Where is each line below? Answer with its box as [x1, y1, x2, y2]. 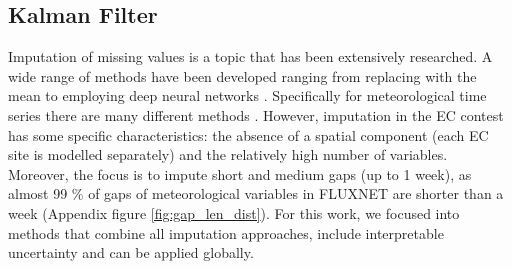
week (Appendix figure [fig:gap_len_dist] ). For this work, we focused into [8, 202, 460, 223]
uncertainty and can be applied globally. [8, 242, 254, 263]
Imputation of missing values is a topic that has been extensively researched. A [8, 46, 493, 67]
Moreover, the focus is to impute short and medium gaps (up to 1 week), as [8, 163, 472, 184]
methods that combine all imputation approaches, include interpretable [8, 222, 444, 243]
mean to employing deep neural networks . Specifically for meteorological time [8, 85, 487, 106]
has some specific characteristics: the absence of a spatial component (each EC [8, 124, 489, 145]
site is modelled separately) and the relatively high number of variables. [8, 144, 448, 165]
